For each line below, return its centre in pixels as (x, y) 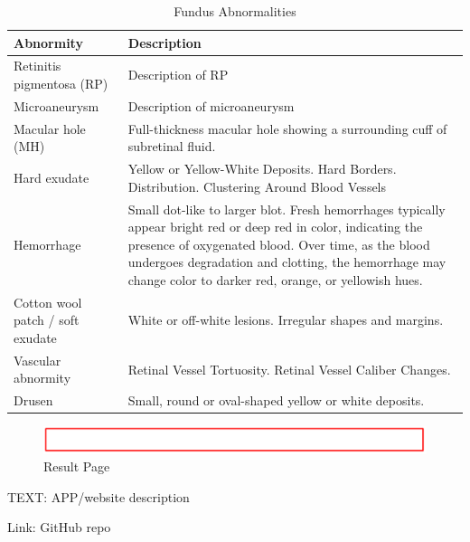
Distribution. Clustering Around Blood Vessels (257, 186)
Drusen (33, 400)
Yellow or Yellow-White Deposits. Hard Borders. (262, 169)
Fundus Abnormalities (235, 11)
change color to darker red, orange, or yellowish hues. (275, 279)
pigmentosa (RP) (61, 84)
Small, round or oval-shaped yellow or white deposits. (276, 400)
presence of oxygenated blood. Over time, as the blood (279, 244)
